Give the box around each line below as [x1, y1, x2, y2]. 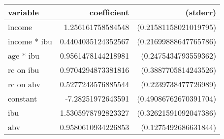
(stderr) [185, 6, 217, 18]
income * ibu [8, 35, 52, 47]
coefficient [90, 6, 129, 18]
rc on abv [8, 78, 40, 90]
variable [8, 6, 39, 18]
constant [8, 93, 37, 104]
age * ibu [8, 50, 40, 61]
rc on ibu [8, 64, 39, 75]
